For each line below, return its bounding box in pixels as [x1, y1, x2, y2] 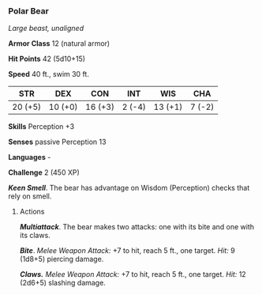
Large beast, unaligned [8, 24, 84, 33]
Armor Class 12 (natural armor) [8, 39, 110, 48]
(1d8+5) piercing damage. [19, 255, 104, 264]
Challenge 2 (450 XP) [8, 168, 80, 177]
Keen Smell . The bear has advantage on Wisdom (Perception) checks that [8, 183, 250, 193]
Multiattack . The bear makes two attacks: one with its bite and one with [19, 222, 255, 232]
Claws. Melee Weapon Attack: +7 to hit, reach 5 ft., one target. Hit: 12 [19, 270, 246, 279]
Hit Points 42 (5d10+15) [8, 54, 85, 64]
